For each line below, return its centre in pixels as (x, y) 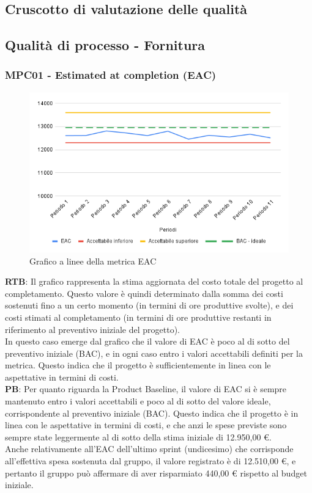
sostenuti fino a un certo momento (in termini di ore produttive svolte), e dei (149, 305)
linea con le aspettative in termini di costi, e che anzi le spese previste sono (146, 425)
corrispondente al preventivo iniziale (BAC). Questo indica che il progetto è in (152, 413)
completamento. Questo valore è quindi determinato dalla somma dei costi (144, 293)
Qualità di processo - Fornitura (105, 45)
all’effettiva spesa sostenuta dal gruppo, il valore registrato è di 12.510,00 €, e (150, 461)
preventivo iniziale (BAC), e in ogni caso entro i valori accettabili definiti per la (154, 353)
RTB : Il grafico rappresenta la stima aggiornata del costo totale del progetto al (154, 281)
